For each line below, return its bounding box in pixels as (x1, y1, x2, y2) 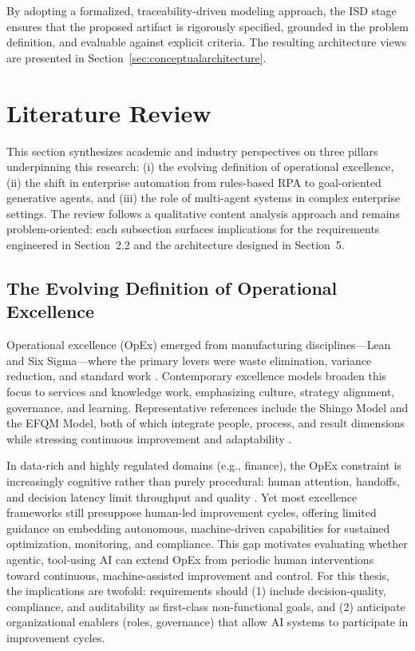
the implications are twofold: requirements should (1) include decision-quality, (6, 582, 387, 599)
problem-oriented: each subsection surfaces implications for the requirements (6, 220, 380, 237)
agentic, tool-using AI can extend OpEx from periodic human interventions (6, 550, 374, 567)
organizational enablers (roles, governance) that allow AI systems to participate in (6, 613, 409, 630)
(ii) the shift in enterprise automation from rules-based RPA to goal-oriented (6, 173, 381, 190)
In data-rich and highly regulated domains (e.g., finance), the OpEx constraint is (6, 457, 401, 474)
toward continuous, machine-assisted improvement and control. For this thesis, (6, 566, 389, 583)
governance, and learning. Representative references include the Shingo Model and (6, 399, 409, 415)
